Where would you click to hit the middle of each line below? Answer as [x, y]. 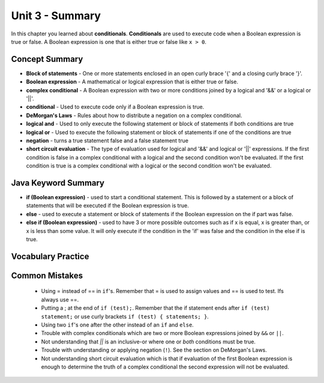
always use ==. [60, 300]
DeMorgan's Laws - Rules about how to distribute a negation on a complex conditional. [134, 115]
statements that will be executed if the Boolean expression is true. [107, 206]
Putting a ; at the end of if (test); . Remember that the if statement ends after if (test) [155, 308]
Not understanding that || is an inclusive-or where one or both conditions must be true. [148, 342]
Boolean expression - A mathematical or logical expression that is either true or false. [132, 82]
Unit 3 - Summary [56, 16]
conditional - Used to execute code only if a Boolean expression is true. [115, 107]
